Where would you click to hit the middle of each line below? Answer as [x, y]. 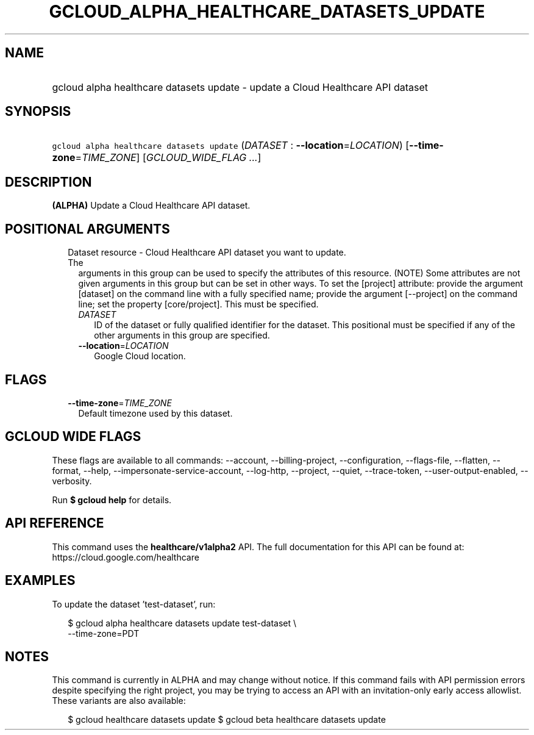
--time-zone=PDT [104, 633]
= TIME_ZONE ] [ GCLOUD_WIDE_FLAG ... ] [168, 158]
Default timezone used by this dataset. [155, 413]
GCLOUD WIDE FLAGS [73, 437]
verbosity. [72, 481]
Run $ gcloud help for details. [112, 500]
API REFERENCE [55, 523]
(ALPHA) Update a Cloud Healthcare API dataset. [151, 206]
